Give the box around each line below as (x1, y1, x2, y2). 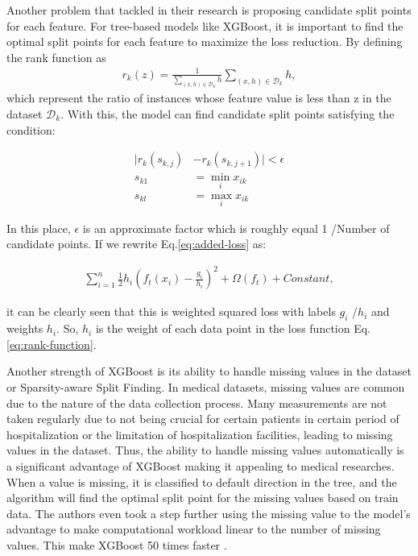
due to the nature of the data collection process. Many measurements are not (6, 394, 387, 411)
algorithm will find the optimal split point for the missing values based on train (6, 489, 399, 506)
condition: (6, 121, 56, 138)
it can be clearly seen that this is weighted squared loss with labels (6, 303, 336, 320)
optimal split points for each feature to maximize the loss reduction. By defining (6, 33, 403, 50)
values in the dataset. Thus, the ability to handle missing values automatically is (6, 442, 404, 458)
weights (6, 320, 43, 337)
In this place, (6, 219, 71, 236)
